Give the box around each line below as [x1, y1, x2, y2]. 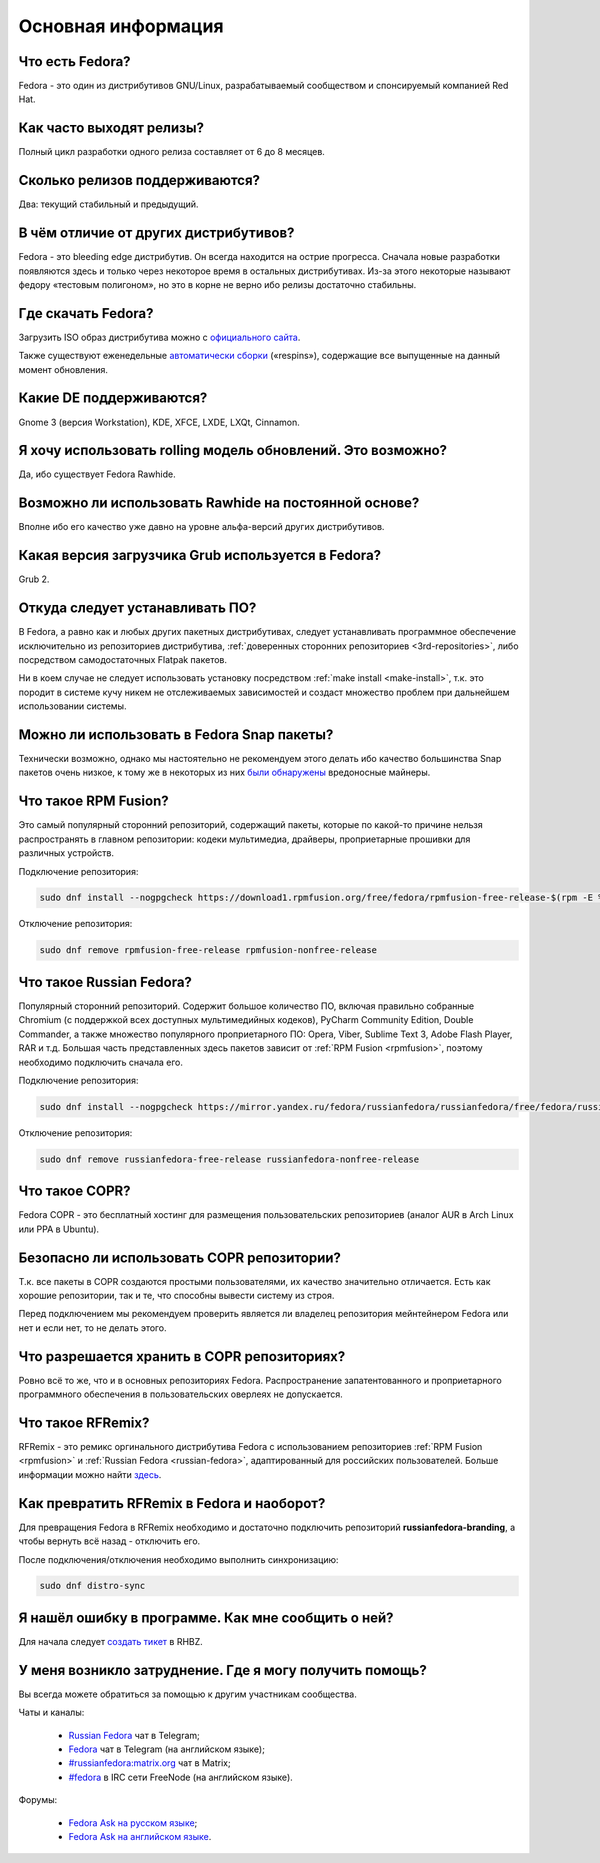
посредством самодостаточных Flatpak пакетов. [18, 653, 228, 665]
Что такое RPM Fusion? [18, 793, 169, 810]
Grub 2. [18, 573, 50, 585]
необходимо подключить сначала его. [18, 1056, 184, 1068]
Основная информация [18, 15, 224, 37]
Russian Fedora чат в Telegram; [68, 1729, 200, 1741]
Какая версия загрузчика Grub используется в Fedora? [18, 547, 382, 564]
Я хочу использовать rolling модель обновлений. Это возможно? [18, 442, 448, 459]
